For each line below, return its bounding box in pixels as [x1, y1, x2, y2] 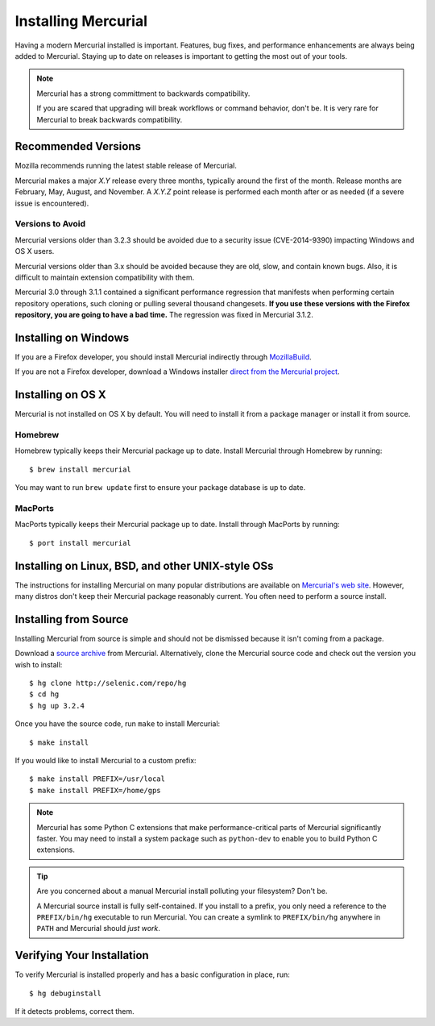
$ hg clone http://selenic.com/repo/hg [29, 679, 187, 688]
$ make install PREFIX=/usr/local [29, 775, 165, 783]
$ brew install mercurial [29, 464, 132, 474]
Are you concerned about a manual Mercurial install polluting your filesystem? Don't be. [36, 887, 328, 896]
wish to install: [14, 659, 63, 669]
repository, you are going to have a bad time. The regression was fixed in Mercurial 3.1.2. [14, 310, 313, 320]
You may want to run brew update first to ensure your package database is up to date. [14, 483, 306, 492]
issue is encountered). [14, 198, 89, 208]
